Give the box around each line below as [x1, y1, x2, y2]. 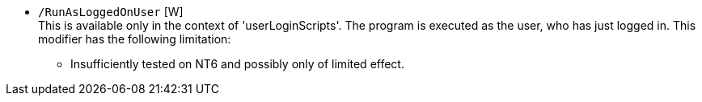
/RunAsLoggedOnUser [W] [38, 5, 184, 18]
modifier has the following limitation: [38, 32, 231, 46]
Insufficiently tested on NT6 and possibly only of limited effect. [70, 57, 404, 71]
